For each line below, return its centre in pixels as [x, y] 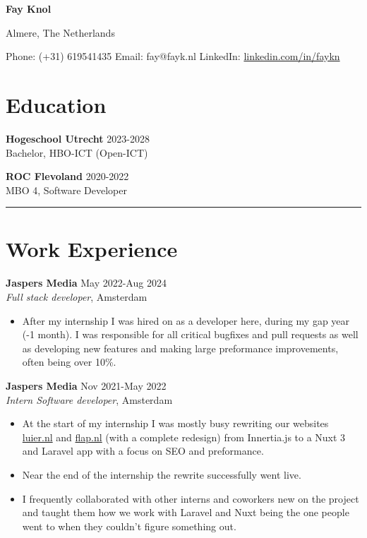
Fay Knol [29, 8]
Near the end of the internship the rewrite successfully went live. [162, 474]
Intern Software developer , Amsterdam [89, 399]
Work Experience [92, 249]
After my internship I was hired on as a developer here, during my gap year [186, 320]
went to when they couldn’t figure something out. [129, 526]
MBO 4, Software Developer [66, 190]
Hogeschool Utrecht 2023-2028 [78, 138]
